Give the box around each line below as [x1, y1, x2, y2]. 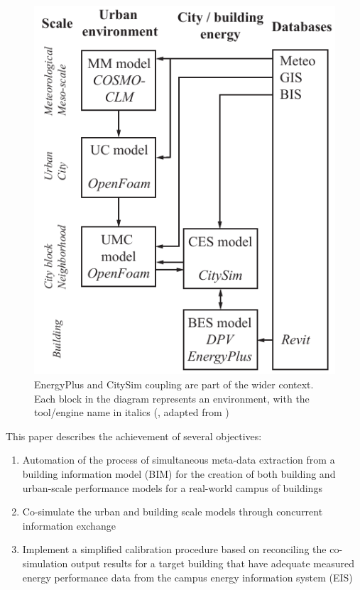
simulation [22, 555, 68, 570]
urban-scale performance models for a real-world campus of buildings [22, 480, 322, 495]
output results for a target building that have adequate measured [70, 555, 354, 570]
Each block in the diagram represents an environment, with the [34, 390, 310, 405]
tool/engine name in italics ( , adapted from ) [34, 405, 229, 420]
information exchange [22, 518, 116, 532]
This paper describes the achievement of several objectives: [6, 428, 262, 443]
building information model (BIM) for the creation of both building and [22, 466, 336, 481]
